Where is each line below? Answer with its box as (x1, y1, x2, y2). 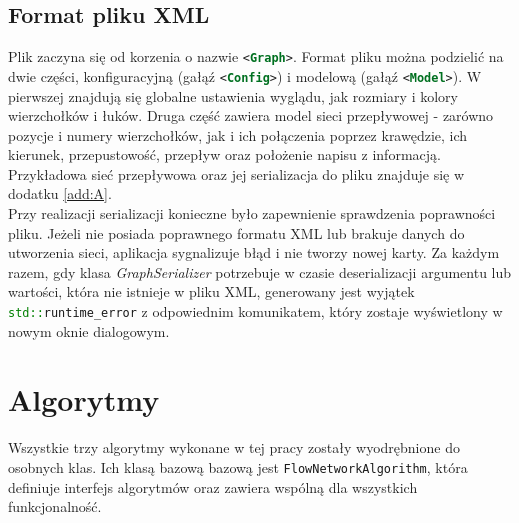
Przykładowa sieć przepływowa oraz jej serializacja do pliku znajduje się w (8, 163, 465, 184)
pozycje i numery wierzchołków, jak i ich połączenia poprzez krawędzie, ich (8, 124, 468, 145)
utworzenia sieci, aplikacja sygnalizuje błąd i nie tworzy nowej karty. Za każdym (8, 242, 500, 263)
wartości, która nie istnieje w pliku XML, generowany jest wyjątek (8, 281, 415, 302)
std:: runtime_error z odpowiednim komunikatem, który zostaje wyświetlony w (8, 301, 503, 322)
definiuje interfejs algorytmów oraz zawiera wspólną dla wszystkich (8, 476, 418, 497)
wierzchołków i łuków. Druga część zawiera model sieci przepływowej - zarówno (8, 105, 494, 126)
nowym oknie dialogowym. (8, 320, 170, 341)
